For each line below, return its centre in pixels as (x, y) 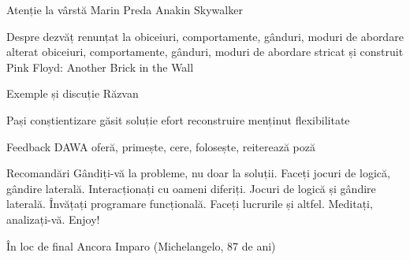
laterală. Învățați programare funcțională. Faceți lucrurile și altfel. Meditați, (190, 204)
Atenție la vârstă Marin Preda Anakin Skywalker (125, 9)
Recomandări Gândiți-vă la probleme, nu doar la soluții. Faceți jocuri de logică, (198, 173)
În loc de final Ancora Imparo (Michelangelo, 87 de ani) (141, 245)
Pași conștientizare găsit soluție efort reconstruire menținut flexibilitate (178, 119)
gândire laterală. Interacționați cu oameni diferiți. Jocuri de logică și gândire (191, 188)
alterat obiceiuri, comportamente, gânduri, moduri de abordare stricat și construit (205, 52)
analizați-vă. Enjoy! (53, 219)
